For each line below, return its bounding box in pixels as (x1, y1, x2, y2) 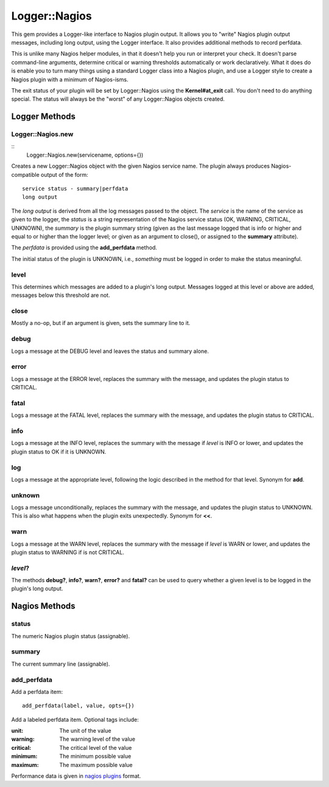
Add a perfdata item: (11, 688, 63, 695)
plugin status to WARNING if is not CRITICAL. (11, 549, 124, 556)
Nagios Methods (11, 601, 76, 611)
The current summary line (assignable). (11, 660, 110, 668)
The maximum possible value (59, 761, 133, 768)
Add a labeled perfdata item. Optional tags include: (11, 716, 140, 723)
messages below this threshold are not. (11, 291, 110, 299)
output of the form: (40, 171, 88, 178)
